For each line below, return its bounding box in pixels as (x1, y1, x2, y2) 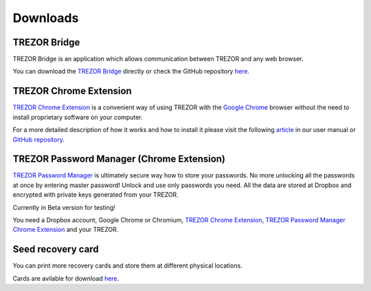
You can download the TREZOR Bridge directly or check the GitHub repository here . (12, 67, 250, 76)
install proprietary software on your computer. (12, 113, 143, 121)
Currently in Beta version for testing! (12, 203, 116, 211)
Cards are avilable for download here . (12, 274, 120, 282)
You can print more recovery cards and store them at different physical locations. (12, 261, 243, 270)
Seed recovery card (12, 244, 99, 255)
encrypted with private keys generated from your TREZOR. (12, 191, 179, 199)
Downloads (12, 10, 79, 25)
